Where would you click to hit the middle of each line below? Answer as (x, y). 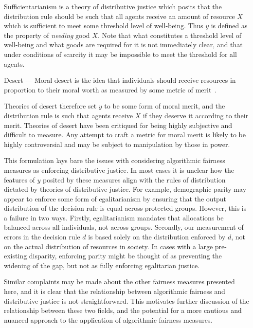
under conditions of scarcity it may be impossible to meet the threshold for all (120, 54)
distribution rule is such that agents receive (68, 115)
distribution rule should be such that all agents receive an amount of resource (119, 16)
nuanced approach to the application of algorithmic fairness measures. (108, 319)
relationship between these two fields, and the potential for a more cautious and (123, 310)
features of (19, 179)
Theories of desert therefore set (50, 106)
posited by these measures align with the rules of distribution (134, 179)
